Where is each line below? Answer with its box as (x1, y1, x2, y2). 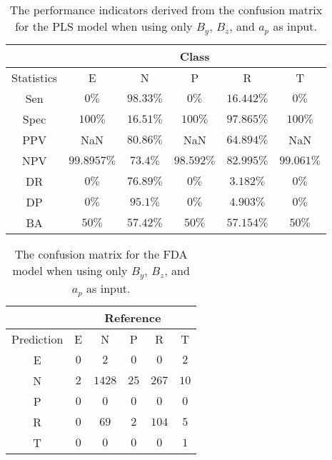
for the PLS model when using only (15, 18, 193, 34)
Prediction (11, 330, 64, 347)
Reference (104, 309, 161, 326)
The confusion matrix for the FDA (14, 245, 188, 262)
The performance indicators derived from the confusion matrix (9, 1, 323, 18)
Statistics (11, 69, 58, 86)
